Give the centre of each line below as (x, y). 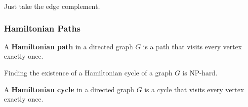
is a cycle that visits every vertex (194, 89)
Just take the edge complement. (52, 6)
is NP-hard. (200, 72)
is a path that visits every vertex (192, 46)
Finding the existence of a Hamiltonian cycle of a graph (88, 72)
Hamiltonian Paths (42, 28)
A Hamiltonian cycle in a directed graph (69, 89)
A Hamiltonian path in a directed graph (69, 46)
